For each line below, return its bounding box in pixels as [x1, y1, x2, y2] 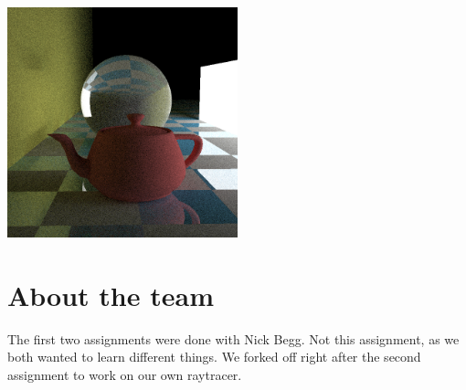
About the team [7, 276, 214, 313]
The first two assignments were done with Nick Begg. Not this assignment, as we [7, 329, 460, 348]
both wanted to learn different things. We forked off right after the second [7, 347, 421, 366]
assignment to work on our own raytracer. [7, 364, 242, 384]
